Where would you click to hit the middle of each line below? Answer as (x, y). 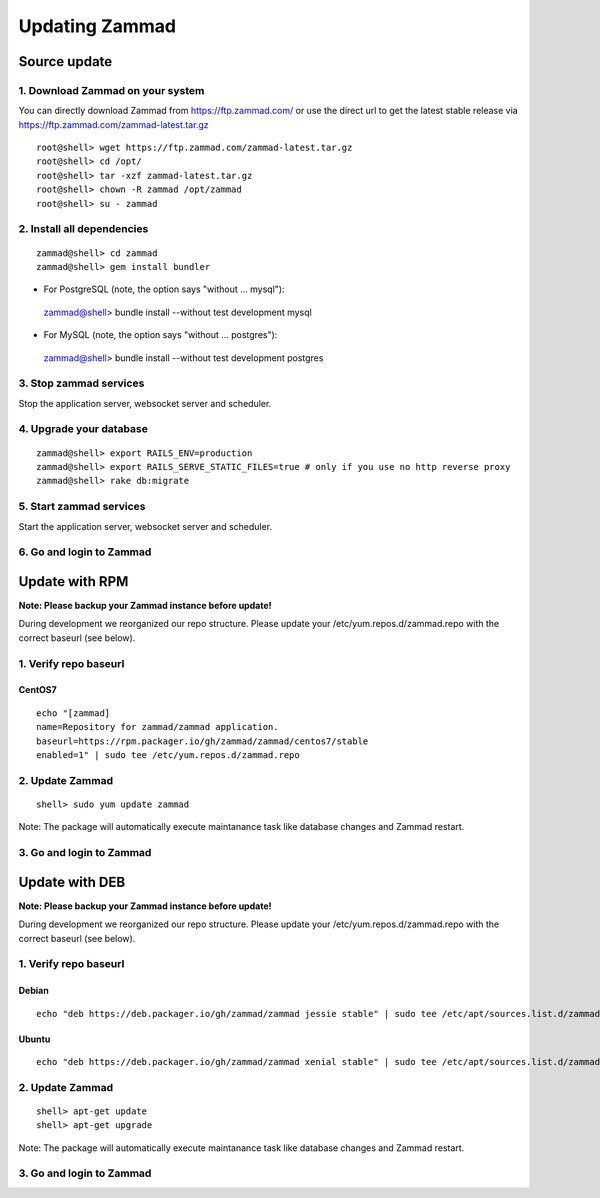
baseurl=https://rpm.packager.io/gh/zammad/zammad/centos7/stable (202, 741)
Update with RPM (73, 581)
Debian (33, 991)
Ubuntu (34, 1039)
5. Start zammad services (82, 507)
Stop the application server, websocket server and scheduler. (145, 403)
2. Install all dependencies (83, 229)
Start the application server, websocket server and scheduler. (145, 526)
